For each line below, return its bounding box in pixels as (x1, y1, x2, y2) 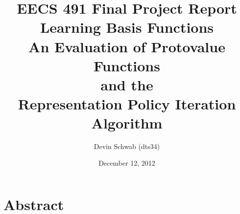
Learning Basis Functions (40, 17, 214, 37)
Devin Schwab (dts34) (94, 141, 160, 151)
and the (100, 74, 153, 94)
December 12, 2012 (98, 157, 155, 168)
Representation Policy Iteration (18, 94, 236, 114)
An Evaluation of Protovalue (28, 36, 225, 56)
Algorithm (91, 113, 163, 133)
